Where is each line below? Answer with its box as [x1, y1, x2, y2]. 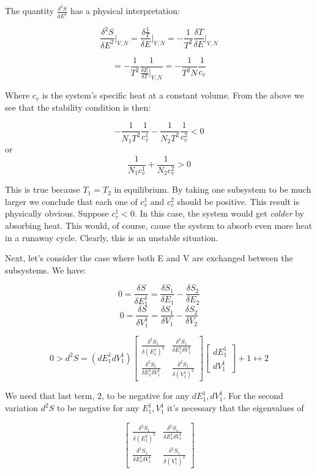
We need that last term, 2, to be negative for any [5, 389, 190, 402]
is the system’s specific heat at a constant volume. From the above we [42, 89, 304, 102]
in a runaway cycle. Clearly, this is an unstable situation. [5, 231, 218, 244]
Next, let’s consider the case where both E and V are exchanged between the [5, 251, 293, 264]
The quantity [5, 4, 54, 17]
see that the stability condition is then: [5, 100, 151, 113]
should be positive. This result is [177, 195, 299, 207]
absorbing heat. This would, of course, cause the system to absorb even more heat [5, 219, 312, 232]
